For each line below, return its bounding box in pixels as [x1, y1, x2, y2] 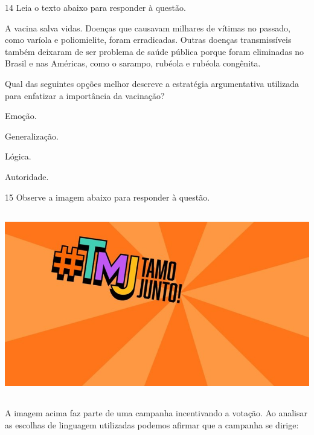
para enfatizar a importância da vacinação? [5, 89, 165, 101]
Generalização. [5, 129, 59, 142]
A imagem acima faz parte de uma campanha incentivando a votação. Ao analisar [5, 407, 308, 419]
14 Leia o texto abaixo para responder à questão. [5, 1, 186, 13]
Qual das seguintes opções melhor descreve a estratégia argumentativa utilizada [5, 77, 300, 89]
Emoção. [5, 109, 37, 122]
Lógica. [5, 150, 31, 163]
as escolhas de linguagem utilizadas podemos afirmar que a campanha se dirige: [5, 418, 299, 431]
